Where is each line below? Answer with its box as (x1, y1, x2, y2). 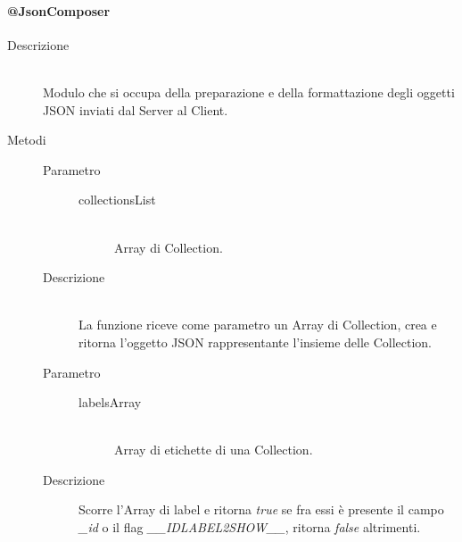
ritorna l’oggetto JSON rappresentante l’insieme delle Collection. (78, 332, 433, 351)
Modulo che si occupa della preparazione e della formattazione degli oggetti (43, 82, 455, 101)
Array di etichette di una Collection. (114, 440, 313, 459)
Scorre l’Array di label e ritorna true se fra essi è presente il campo (78, 500, 444, 519)
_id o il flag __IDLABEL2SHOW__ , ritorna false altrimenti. (78, 518, 421, 537)
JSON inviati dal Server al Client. (43, 100, 228, 119)
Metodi (7, 130, 46, 149)
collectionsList (78, 190, 156, 209)
